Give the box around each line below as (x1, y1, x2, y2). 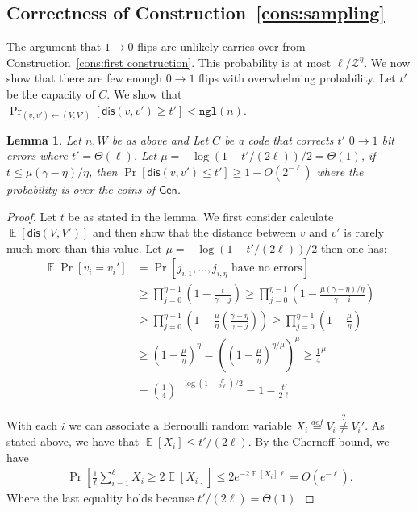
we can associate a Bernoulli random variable (69, 417, 292, 434)
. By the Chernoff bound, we (248, 433, 390, 450)
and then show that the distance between (93, 224, 297, 241)
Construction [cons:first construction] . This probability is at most (6, 53, 332, 70)
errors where (6, 147, 68, 164)
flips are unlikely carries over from (137, 38, 306, 55)
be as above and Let (111, 131, 209, 148)
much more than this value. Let (6, 239, 162, 256)
